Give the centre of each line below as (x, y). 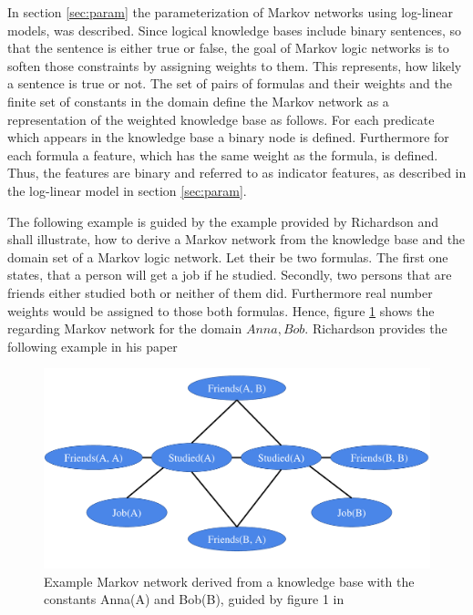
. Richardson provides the (376, 328)
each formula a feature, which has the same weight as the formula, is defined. (223, 154)
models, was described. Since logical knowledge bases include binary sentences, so (235, 30)
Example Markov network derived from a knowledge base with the (229, 581)
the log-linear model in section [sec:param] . (127, 190)
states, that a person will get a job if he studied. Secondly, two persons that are (230, 275)
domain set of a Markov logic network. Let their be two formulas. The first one (228, 256)
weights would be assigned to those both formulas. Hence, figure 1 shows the (221, 310)
